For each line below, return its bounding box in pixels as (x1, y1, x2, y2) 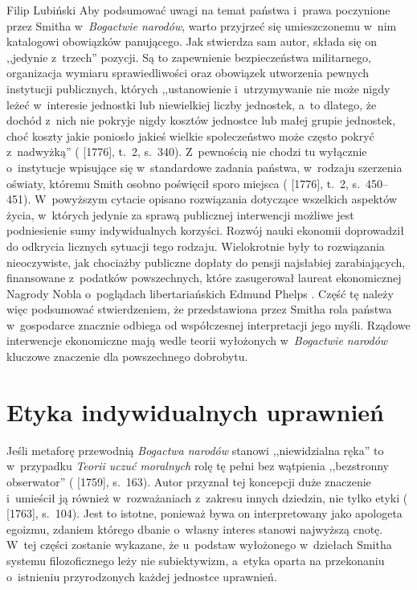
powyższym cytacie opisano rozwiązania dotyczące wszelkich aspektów (51, 191, 397, 207)
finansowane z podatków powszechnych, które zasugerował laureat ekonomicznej (6, 269, 402, 286)
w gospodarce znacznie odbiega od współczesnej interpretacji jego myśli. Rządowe (6, 316, 411, 333)
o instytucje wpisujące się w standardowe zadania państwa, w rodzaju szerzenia (6, 158, 403, 175)
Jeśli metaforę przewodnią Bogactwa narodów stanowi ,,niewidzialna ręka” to (6, 441, 384, 458)
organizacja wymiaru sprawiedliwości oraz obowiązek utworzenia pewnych (6, 64, 370, 81)
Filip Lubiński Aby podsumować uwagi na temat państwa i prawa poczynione (6, 2, 390, 18)
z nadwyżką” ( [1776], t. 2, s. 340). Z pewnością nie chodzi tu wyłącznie (6, 143, 367, 160)
